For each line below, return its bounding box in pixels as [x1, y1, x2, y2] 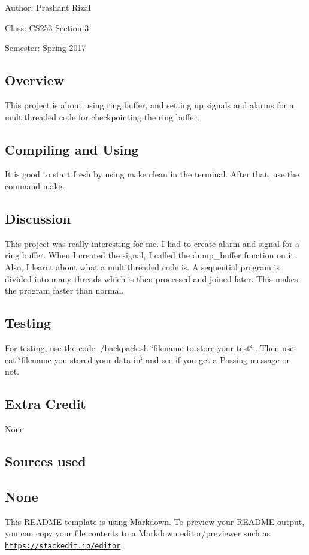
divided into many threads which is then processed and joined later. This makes [5, 272, 298, 285]
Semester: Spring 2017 [5, 41, 86, 54]
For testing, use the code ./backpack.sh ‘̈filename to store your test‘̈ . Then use [5, 341, 294, 354]
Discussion [5, 209, 71, 227]
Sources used [5, 451, 86, 470]
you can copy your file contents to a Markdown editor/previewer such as [5, 527, 270, 539]
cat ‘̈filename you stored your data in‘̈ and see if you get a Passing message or [5, 353, 290, 366]
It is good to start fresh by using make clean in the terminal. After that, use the [5, 168, 299, 180]
